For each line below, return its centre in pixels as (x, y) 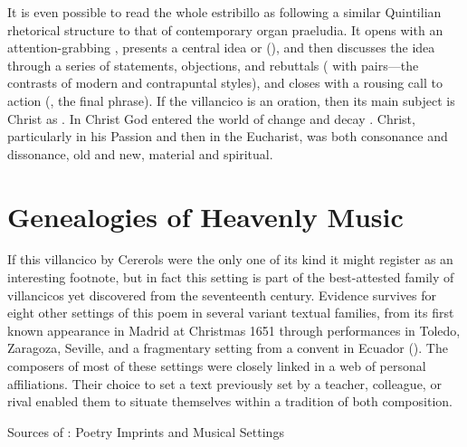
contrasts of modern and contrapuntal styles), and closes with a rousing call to (225, 83)
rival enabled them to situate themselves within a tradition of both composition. (230, 401)
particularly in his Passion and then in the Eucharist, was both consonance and (228, 136)
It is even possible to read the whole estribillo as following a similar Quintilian (224, 12)
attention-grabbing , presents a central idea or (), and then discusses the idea (221, 48)
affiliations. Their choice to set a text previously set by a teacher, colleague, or (224, 383)
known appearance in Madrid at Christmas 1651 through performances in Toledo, (234, 330)
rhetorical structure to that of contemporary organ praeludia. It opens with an (225, 29)
